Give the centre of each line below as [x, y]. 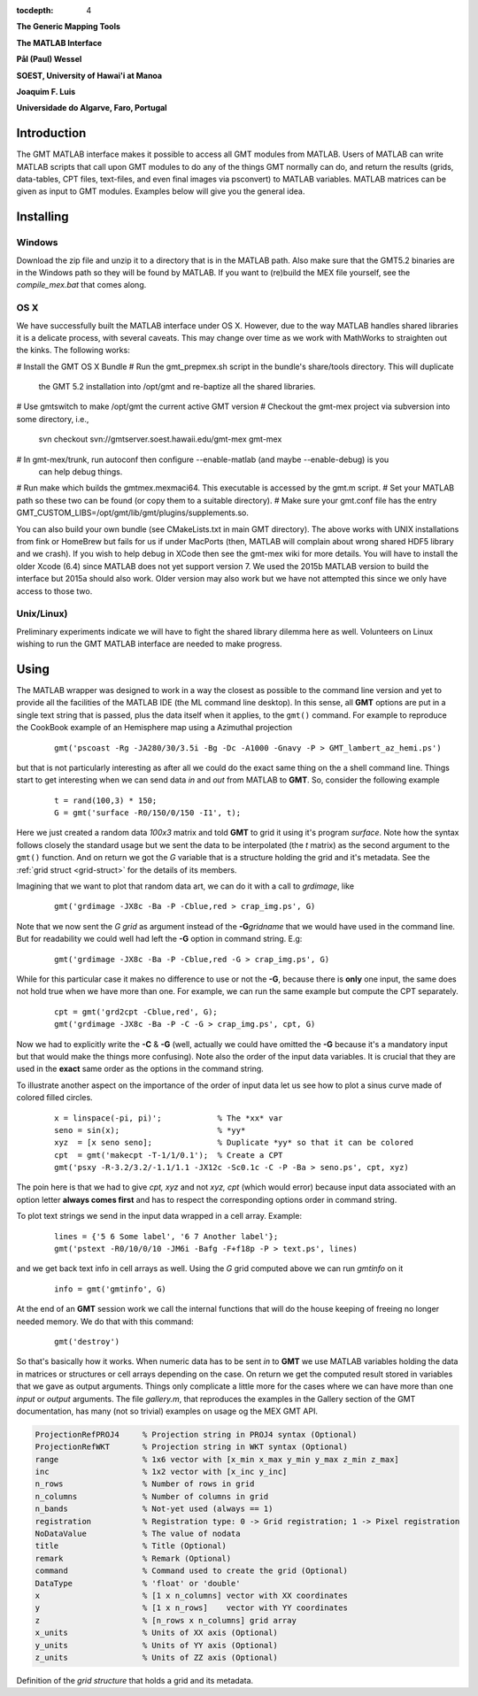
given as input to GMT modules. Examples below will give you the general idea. [161, 191]
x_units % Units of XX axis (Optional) [156, 1633]
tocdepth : [35, 10]
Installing [43, 217]
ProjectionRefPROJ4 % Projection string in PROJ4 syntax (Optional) [196, 1434]
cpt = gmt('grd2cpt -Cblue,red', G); [136, 1012]
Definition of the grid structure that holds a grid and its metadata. [135, 1680]
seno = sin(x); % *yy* [150, 1130]
